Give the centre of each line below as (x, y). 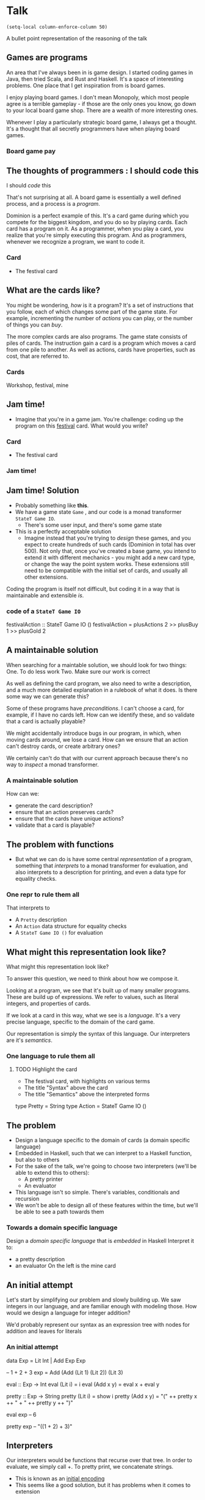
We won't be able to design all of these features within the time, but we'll (106, 1205)
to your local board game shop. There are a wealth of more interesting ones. (102, 110)
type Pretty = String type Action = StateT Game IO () (81, 1106)
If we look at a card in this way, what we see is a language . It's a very (94, 1016)
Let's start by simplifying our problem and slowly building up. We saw (94, 1300)
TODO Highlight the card (46, 1069)
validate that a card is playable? (55, 825)
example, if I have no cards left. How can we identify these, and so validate (101, 715)
